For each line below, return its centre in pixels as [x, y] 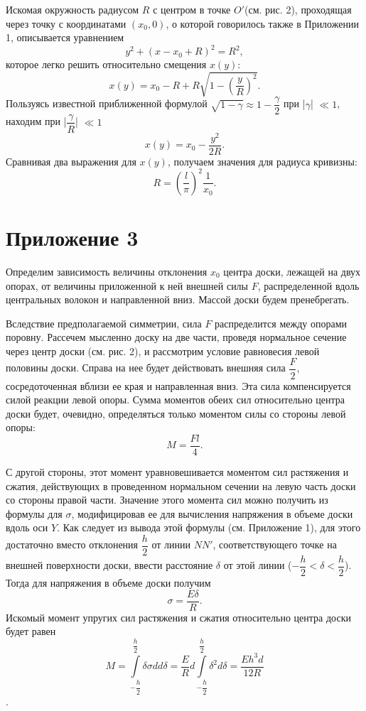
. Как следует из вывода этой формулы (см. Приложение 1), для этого [209, 527]
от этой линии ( [258, 565]
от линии [171, 544]
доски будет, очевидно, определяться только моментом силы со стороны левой [176, 413]
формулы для [34, 513]
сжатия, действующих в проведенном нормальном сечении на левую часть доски [181, 485]
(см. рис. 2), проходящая [298, 9]
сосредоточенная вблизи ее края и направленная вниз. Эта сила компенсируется [178, 385]
